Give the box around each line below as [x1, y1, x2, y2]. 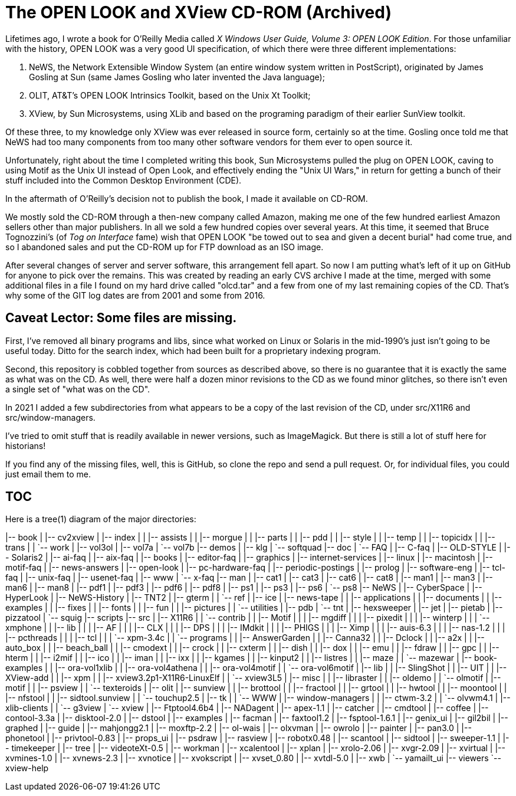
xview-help [5, 763, 49, 774]
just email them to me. [5, 469, 91, 479]
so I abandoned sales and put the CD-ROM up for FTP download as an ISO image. [5, 241, 324, 252]
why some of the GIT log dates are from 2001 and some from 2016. [5, 290, 265, 300]
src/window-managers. [5, 412, 96, 422]
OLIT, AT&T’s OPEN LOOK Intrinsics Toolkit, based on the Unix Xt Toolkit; [29, 90, 311, 100]
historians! [5, 440, 46, 451]
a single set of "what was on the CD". [5, 384, 150, 394]
